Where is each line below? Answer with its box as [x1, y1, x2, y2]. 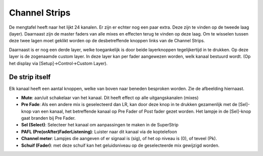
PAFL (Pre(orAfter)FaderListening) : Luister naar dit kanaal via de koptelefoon [21, 129, 177, 135]
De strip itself [9, 73, 51, 81]
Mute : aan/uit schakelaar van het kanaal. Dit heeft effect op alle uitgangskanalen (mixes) [21, 95, 199, 101]
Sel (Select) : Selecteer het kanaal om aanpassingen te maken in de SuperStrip [21, 122, 179, 128]
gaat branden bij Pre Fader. [21, 115, 76, 121]
